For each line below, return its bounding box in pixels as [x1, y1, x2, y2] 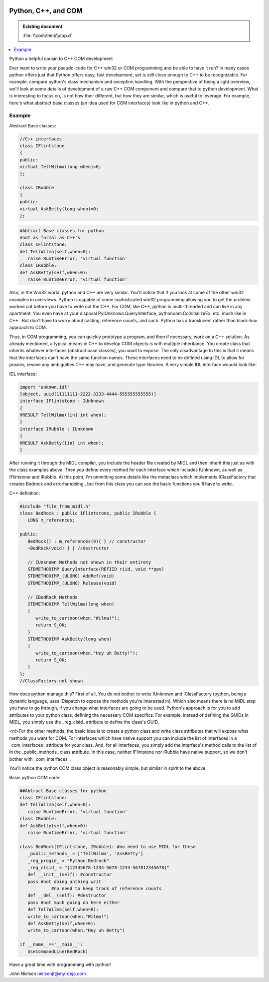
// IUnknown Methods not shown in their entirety [27, 559, 151, 565]
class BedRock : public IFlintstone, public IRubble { [19, 510, 156, 516]
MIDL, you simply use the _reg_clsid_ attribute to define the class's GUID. [9, 719, 159, 725]
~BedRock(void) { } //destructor [27, 545, 110, 551]
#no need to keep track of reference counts [51, 886, 162, 892]
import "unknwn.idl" [19, 384, 70, 390]
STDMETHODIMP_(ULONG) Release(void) [27, 580, 117, 586]
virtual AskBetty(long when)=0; [19, 206, 99, 212]
